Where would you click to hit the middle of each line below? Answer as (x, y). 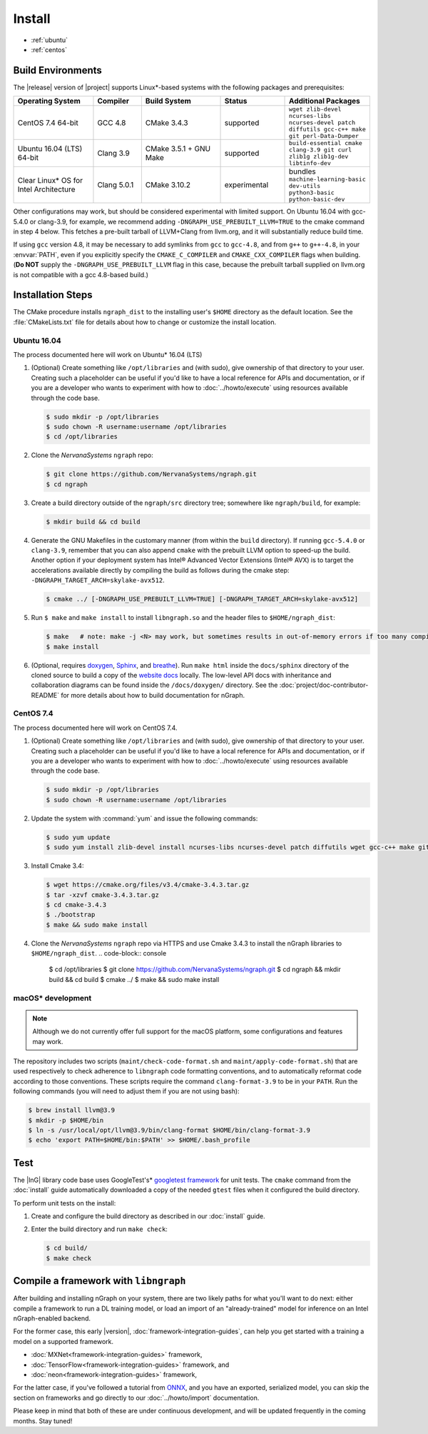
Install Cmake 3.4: (57, 866)
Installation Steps (53, 295)
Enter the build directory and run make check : (99, 1229)
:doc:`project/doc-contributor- (324, 685)
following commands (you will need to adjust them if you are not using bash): (126, 1091)
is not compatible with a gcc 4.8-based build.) (81, 274)
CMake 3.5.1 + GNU (178, 149)
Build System (168, 101)
